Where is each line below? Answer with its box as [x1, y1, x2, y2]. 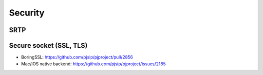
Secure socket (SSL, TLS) [9, 41, 88, 50]
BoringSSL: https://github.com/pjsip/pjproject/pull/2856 [21, 54, 133, 60]
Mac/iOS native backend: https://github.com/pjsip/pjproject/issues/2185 [21, 61, 166, 67]
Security [9, 7, 45, 18]
